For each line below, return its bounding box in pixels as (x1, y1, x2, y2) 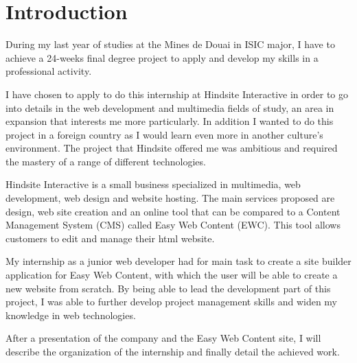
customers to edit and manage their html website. (5, 231, 215, 245)
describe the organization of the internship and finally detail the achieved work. (5, 344, 340, 358)
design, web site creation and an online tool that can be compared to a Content (5, 204, 341, 218)
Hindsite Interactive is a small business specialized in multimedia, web (5, 177, 301, 191)
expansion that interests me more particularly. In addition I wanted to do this (5, 114, 334, 128)
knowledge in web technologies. (5, 307, 136, 322)
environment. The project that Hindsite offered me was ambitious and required (5, 141, 338, 155)
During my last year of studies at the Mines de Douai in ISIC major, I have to (5, 37, 335, 51)
